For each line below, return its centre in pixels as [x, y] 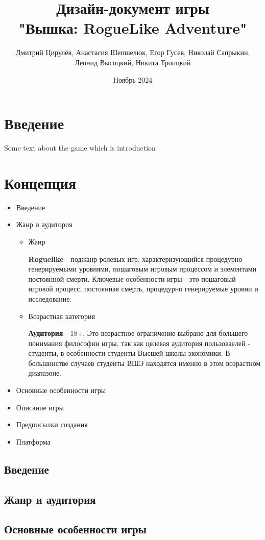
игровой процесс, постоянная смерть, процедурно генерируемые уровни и [143, 289]
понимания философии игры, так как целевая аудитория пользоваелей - [139, 343]
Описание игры [40, 407]
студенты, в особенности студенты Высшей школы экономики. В [129, 353]
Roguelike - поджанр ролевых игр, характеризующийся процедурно [135, 259]
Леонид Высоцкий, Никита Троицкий [133, 62]
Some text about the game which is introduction [80, 148]
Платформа [33, 441]
